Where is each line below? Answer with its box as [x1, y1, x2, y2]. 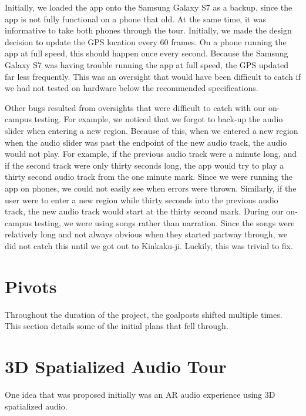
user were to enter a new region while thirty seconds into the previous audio [5, 193, 278, 206]
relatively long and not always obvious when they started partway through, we [5, 228, 288, 240]
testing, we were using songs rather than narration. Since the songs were [34, 216, 295, 229]
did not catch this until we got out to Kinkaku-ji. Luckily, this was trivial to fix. [5, 239, 293, 251]
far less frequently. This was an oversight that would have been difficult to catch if [5, 70, 301, 82]
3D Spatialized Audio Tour [5, 354, 227, 378]
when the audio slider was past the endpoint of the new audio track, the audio [5, 136, 287, 148]
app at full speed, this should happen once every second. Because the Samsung [5, 47, 288, 59]
